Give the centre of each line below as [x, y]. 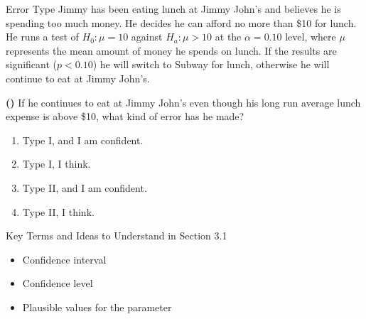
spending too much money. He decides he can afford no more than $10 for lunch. [181, 22]
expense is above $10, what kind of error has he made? [125, 116]
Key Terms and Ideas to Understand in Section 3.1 [117, 236]
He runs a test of [42, 37]
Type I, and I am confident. [83, 140]
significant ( [32, 64]
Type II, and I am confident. [85, 187]
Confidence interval [64, 259]
